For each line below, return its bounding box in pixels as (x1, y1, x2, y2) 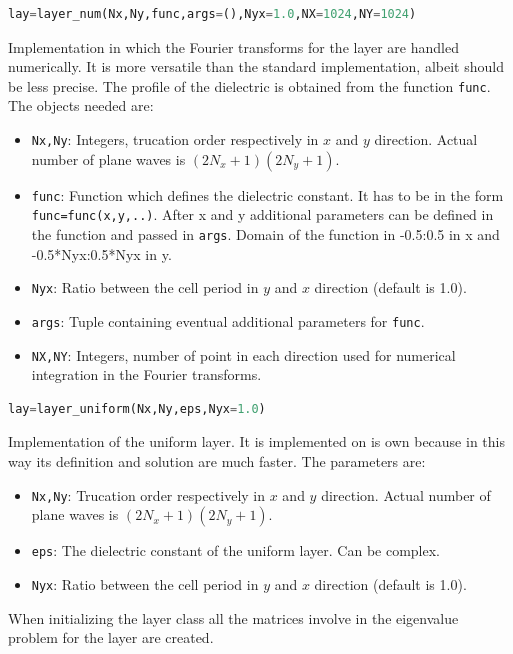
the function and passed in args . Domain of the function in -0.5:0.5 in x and (31, 224, 500, 244)
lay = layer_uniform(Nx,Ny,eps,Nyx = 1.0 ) (8, 401, 266, 416)
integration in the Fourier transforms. (31, 364, 262, 385)
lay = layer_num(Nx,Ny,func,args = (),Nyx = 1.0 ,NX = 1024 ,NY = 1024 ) (8, 7, 417, 21)
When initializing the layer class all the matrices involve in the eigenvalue (8, 607, 459, 628)
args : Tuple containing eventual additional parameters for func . (31, 310, 425, 331)
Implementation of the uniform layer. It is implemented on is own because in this (8, 431, 505, 452)
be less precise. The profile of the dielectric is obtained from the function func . (8, 75, 491, 96)
